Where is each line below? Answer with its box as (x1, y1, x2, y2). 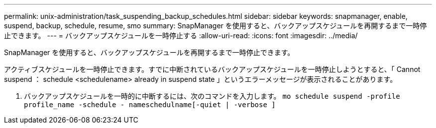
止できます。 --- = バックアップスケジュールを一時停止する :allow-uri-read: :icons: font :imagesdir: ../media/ (4, 31, 358, 40)
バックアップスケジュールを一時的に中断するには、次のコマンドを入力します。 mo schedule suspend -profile (24, 92, 400, 100)
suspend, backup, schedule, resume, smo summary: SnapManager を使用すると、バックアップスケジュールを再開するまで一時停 (4, 21, 427, 30)
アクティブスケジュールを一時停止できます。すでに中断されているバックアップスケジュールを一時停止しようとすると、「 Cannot (4, 65, 421, 73)
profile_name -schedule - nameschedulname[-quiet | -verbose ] (24, 101, 276, 109)
